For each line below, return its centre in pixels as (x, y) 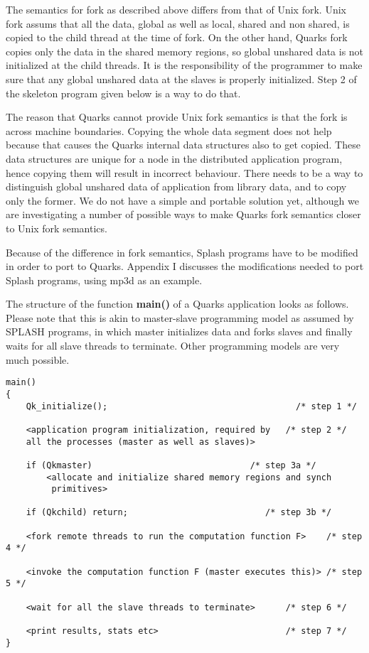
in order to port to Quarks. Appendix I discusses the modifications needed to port (185, 266)
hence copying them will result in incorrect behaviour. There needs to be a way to (184, 172)
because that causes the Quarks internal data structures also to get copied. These (183, 145)
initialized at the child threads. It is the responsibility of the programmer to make (184, 65)
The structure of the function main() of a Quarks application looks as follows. (177, 304)
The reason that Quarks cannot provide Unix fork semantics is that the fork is (177, 117)
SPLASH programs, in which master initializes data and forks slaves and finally (179, 331)
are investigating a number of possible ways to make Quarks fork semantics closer (183, 214)
